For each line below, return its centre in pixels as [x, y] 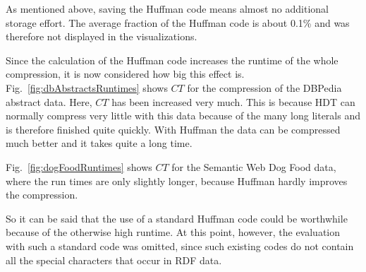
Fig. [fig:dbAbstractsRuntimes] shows [87, 87]
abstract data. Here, [49, 101]
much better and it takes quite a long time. [99, 143]
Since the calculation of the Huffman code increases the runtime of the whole [172, 60]
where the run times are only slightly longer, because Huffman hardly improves [177, 181]
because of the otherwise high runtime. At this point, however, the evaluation [173, 232]
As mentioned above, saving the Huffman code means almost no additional [167, 8]
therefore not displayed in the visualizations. [102, 36]
